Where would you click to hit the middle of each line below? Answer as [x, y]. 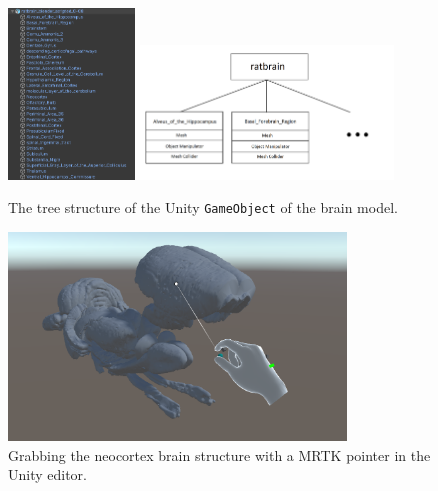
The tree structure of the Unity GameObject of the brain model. [203, 207]
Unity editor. [48, 474]
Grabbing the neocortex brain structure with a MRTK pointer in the [219, 454]
